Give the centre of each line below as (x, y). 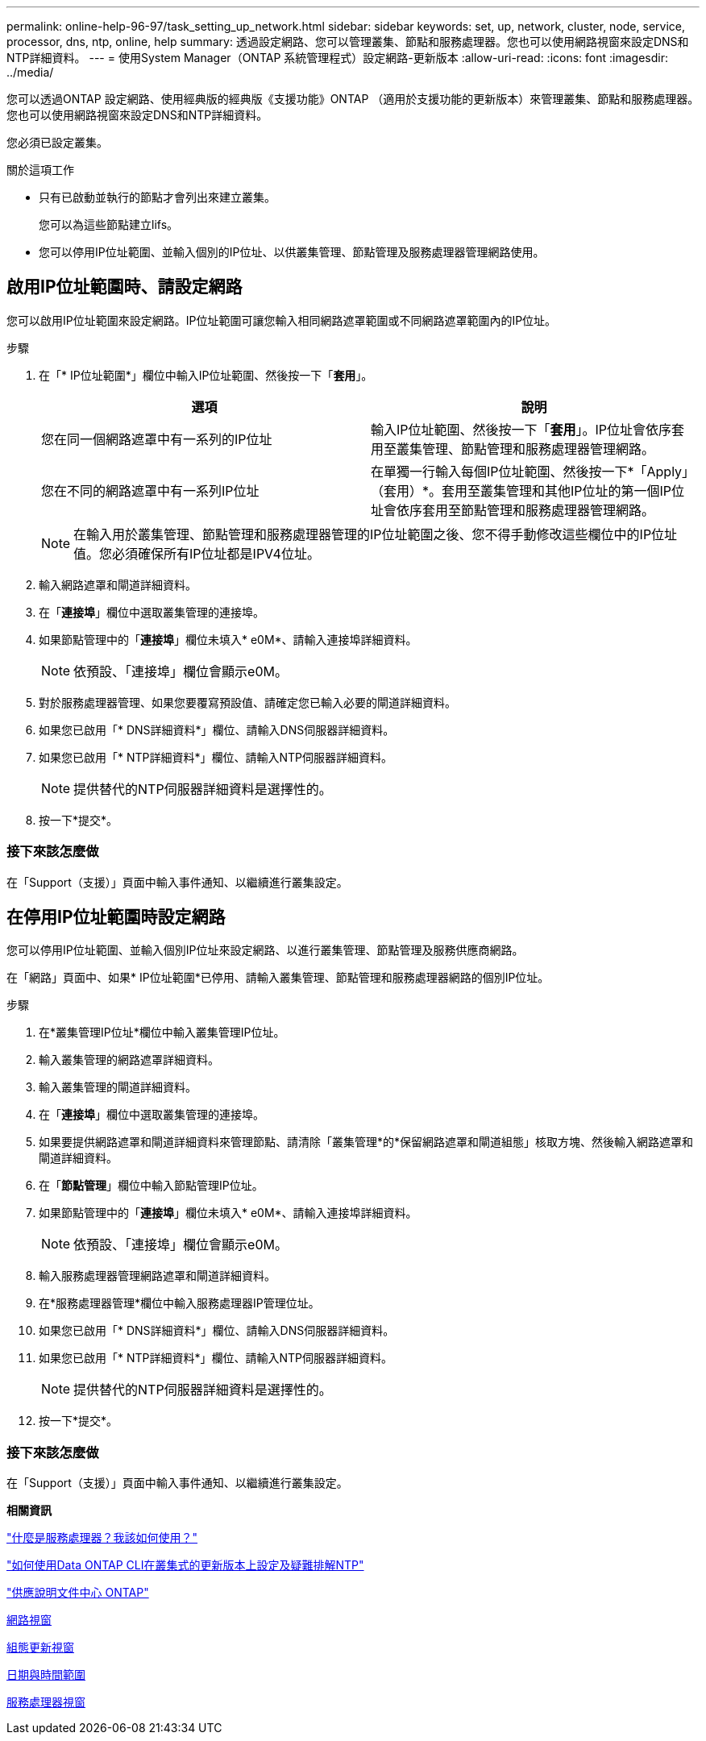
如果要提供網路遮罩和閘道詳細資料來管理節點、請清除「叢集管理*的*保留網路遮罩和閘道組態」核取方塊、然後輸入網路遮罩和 (366, 1142)
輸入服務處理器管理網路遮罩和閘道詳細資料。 (157, 1276)
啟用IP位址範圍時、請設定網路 (125, 287)
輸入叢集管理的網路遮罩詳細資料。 (129, 1060)
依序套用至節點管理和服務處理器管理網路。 (526, 510)
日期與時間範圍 (46, 1675)
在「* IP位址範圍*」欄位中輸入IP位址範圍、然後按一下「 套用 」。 (206, 375)
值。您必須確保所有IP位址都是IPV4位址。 (197, 553)
